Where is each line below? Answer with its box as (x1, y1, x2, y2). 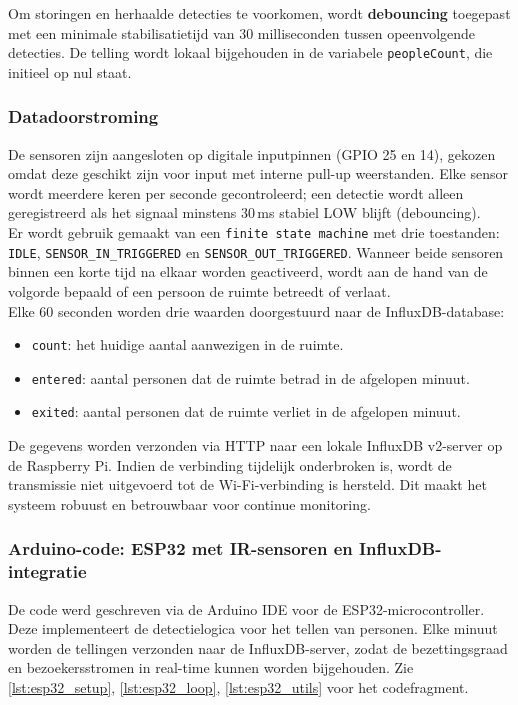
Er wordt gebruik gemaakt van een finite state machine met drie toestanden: (8, 222, 500, 243)
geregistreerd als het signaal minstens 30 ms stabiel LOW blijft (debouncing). (8, 202, 481, 223)
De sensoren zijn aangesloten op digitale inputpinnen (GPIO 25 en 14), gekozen (8, 143, 496, 164)
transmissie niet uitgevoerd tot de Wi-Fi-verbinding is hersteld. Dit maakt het (8, 474, 487, 495)
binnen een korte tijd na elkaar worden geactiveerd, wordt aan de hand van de (8, 261, 488, 282)
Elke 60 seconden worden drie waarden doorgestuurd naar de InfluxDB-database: (8, 300, 505, 321)
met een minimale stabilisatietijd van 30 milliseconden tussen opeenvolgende (8, 22, 476, 43)
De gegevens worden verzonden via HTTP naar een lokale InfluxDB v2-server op (8, 435, 503, 456)
